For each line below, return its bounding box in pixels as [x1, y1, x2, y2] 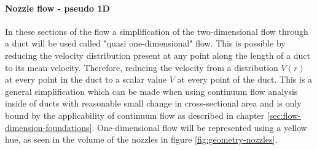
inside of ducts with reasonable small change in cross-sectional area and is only [5, 97, 302, 110]
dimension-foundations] [5, 121, 92, 133]
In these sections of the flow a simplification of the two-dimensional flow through [5, 24, 308, 37]
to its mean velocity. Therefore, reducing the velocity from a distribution [5, 61, 278, 73]
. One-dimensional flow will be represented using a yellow [92, 121, 307, 133]
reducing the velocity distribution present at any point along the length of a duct [5, 48, 310, 61]
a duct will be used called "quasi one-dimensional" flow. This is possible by [5, 37, 286, 50]
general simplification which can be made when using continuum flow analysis [5, 84, 298, 97]
